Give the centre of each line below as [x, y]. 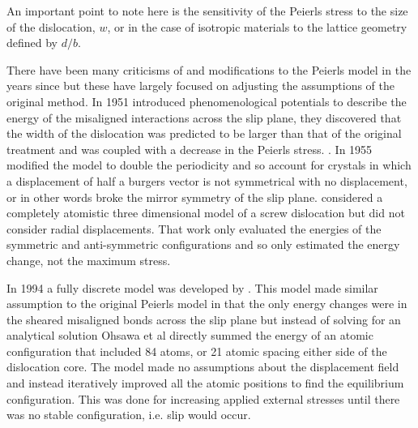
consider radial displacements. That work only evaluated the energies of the [194, 228]
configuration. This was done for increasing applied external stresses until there [203, 398]
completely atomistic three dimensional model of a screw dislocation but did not [206, 213]
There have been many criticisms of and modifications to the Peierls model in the [209, 69]
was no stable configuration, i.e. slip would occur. [129, 415]
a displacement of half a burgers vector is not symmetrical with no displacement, [207, 180]
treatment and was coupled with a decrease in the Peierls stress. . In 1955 [190, 149]
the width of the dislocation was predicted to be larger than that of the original [204, 133]
